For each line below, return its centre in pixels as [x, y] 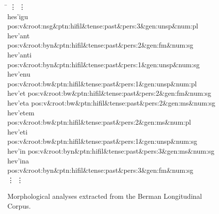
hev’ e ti [17, 131]
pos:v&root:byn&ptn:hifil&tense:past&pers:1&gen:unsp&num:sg [104, 64]
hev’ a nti [20, 54]
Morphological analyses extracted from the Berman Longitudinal [105, 196]
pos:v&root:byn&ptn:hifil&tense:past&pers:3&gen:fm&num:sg [100, 170]
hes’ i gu [18, 16]
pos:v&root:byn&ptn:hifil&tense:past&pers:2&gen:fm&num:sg [100, 45]
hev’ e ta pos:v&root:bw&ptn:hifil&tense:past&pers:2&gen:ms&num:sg [111, 102]
